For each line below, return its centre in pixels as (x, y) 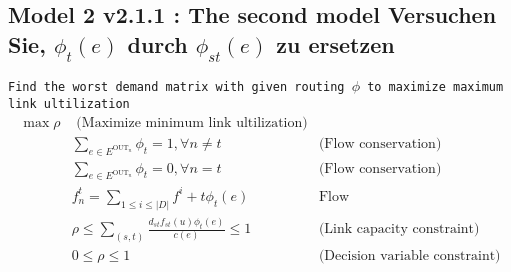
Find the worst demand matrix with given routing (176, 87)
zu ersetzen (335, 43)
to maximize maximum (435, 87)
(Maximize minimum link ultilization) (192, 122)
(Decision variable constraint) (409, 255)
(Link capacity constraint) (399, 229)
